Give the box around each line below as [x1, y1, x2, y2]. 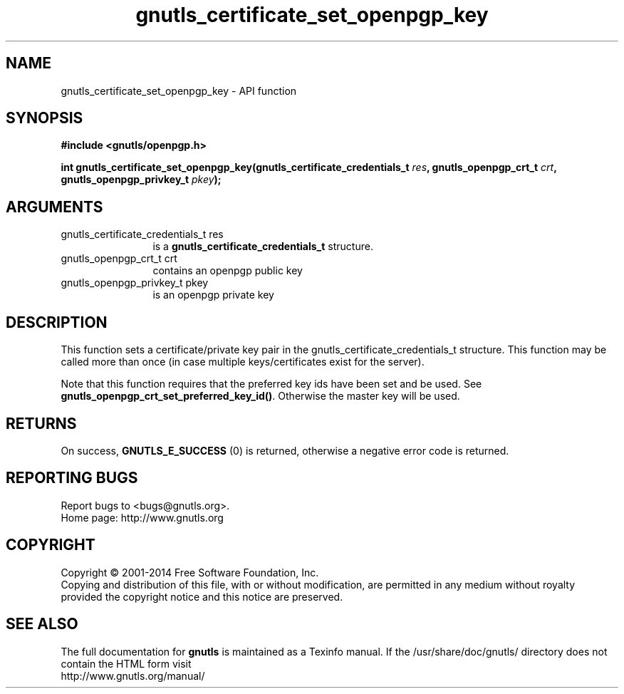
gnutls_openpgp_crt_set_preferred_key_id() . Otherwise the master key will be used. [61, 390, 460, 403]
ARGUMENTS [6, 197, 103, 216]
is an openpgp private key [152, 289, 274, 301]
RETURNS [6, 414, 77, 433]
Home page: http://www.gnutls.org [61, 511, 224, 524]
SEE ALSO [6, 615, 78, 633]
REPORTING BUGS [6, 469, 138, 487]
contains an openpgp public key [152, 264, 303, 277]
